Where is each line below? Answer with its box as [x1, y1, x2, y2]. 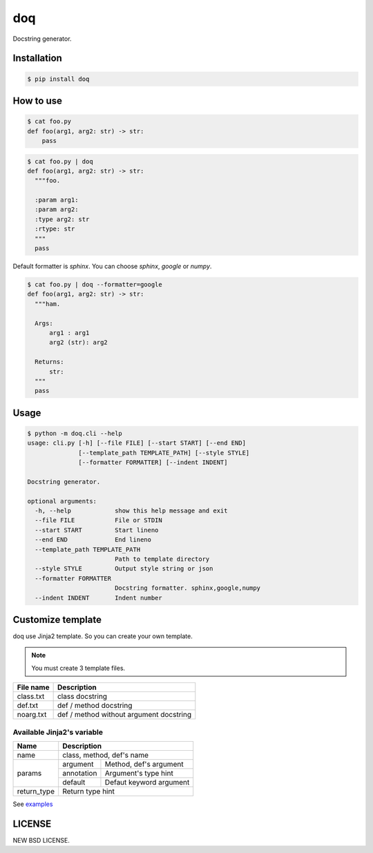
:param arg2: [35, 206, 79, 213]
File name [17, 682, 50, 692]
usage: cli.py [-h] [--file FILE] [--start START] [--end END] [27, 439, 247, 447]
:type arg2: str [35, 215, 90, 223]
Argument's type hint [104, 768, 174, 778]
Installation [12, 52, 62, 64]
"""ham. [35, 300, 61, 307]
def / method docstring [57, 701, 133, 711]
